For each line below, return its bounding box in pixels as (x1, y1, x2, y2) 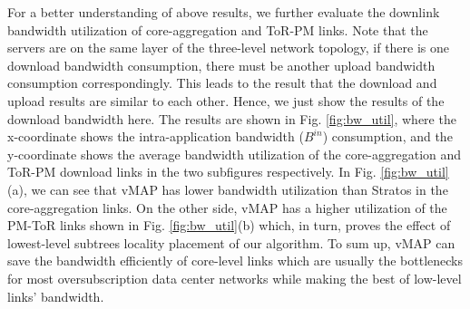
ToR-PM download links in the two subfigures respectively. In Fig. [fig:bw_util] (7, 162, 449, 181)
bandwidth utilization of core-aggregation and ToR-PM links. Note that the (7, 20, 428, 39)
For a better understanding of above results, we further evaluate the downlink (7, 3, 440, 21)
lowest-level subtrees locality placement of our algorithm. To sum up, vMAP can (7, 233, 455, 252)
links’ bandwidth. (7, 286, 104, 305)
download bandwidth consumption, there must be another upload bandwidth (7, 55, 436, 74)
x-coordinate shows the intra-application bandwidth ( (7, 127, 304, 146)
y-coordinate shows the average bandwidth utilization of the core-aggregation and (7, 144, 462, 163)
